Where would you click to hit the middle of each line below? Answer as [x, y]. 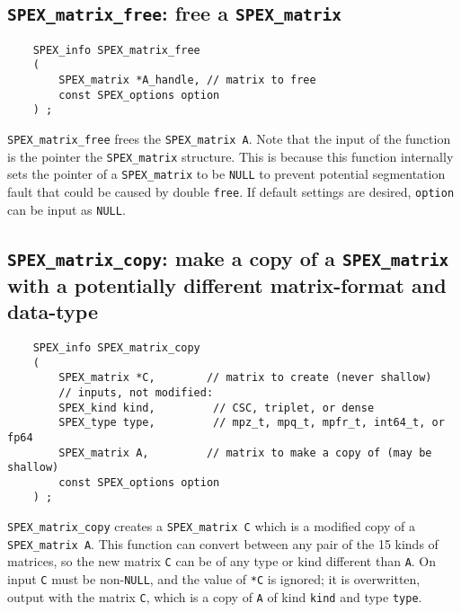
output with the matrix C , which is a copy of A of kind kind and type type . [215, 596]
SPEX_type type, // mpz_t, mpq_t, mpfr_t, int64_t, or [252, 423]
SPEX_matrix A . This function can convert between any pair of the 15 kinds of [223, 543]
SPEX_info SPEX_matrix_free [116, 50]
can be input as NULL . [66, 209]
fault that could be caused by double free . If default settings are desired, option [231, 192]
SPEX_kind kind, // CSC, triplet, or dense [217, 408]
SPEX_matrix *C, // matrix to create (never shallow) [245, 378]
